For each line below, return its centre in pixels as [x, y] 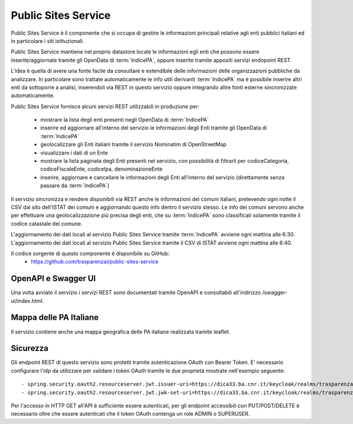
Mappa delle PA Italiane [55, 318]
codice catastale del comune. [46, 223]
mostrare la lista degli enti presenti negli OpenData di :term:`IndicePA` [124, 120]
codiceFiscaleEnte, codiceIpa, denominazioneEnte [101, 169]
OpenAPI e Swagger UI [54, 278]
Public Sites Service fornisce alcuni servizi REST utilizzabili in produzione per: [105, 106]
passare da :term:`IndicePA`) [75, 186]
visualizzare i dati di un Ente [74, 152]
